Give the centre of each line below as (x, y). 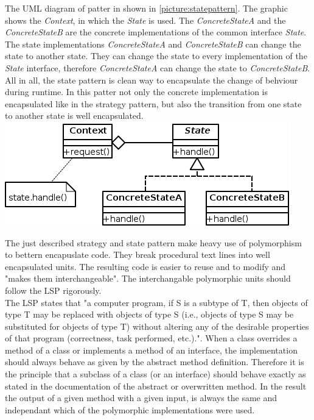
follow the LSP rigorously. (53, 290)
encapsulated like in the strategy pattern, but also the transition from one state (153, 103)
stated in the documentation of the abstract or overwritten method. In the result (156, 386)
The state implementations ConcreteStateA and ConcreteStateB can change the (153, 44)
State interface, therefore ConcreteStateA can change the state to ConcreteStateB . (158, 67)
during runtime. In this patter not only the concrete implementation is (136, 92)
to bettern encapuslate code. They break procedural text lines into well (138, 254)
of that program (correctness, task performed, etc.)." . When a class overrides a (151, 338)
